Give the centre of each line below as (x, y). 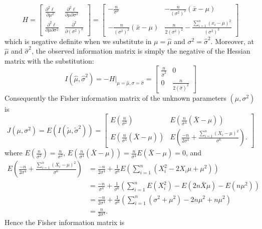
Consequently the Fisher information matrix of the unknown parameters (115, 97)
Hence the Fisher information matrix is (65, 222)
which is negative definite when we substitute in (78, 41)
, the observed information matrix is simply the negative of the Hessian (141, 51)
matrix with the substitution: (49, 60)
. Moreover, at (232, 41)
